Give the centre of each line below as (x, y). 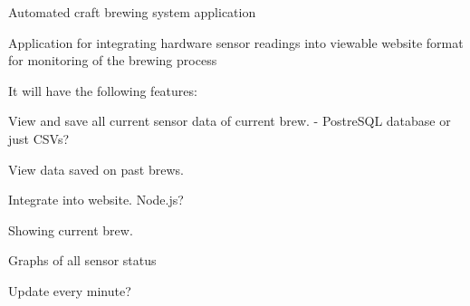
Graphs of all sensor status (82, 260)
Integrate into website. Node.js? (96, 200)
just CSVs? (39, 138)
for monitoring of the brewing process (113, 60)
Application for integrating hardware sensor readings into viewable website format (236, 42)
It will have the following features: (103, 90)
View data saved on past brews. (96, 169)
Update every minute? (70, 290)
